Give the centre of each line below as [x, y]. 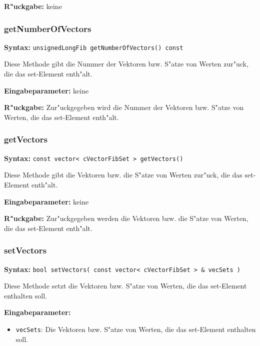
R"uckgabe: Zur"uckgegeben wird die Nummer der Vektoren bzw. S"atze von [124, 107]
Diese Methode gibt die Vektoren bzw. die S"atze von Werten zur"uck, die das [123, 175]
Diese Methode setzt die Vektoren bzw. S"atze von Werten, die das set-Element [125, 286]
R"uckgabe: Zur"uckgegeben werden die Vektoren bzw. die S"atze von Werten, [126, 218]
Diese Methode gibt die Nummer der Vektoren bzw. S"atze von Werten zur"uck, [126, 64]
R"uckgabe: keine [33, 6]
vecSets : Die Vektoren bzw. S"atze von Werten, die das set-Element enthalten [136, 329]
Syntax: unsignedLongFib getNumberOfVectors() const [94, 47]
